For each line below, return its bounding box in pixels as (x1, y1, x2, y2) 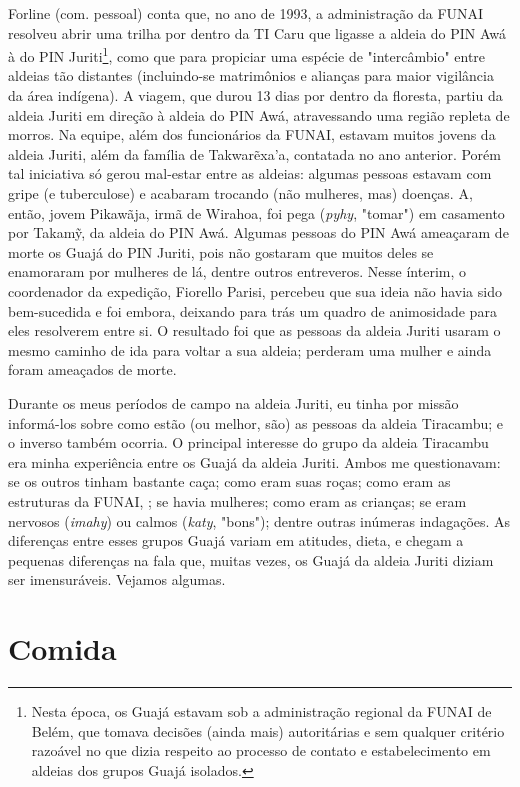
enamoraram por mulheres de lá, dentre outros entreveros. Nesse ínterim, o (8, 261, 467, 282)
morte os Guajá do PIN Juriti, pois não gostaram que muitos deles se (8, 241, 434, 262)
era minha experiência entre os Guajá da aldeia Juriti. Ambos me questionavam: (8, 451, 501, 472)
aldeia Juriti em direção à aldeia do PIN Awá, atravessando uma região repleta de (8, 104, 510, 125)
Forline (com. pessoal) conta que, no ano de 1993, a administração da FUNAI (8, 3, 484, 23)
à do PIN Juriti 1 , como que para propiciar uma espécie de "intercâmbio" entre (8, 43, 486, 66)
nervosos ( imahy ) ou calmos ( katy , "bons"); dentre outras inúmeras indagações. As (8, 510, 511, 531)
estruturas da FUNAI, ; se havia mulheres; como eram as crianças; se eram (8, 490, 467, 511)
